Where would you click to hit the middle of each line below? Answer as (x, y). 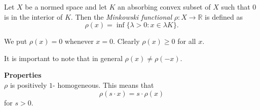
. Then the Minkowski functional (121, 16)
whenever (79, 41)
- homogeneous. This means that (103, 85)
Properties (23, 75)
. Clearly (126, 41)
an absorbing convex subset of (164, 7)
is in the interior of (33, 16)
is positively (28, 85)
